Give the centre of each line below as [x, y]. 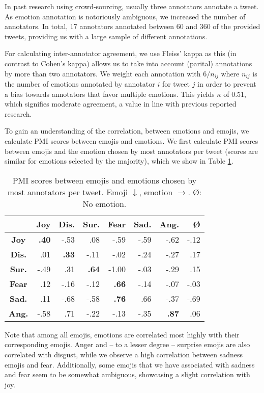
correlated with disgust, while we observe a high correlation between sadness [124, 354]
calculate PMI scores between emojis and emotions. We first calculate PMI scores [131, 140]
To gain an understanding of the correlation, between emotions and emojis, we [127, 131]
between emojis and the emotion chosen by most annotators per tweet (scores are [131, 151]
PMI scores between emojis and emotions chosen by [105, 180]
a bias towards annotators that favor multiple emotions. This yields [110, 94]
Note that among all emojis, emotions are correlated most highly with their [122, 334]
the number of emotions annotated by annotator [80, 84]
